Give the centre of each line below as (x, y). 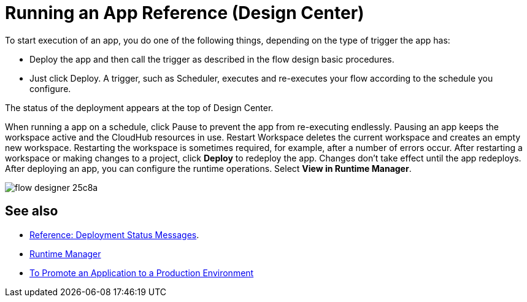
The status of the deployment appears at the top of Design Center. (139, 107)
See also (32, 211)
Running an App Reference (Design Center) (185, 13)
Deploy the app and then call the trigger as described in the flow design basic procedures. (212, 59)
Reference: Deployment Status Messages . (114, 234)
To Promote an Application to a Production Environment (142, 273)
